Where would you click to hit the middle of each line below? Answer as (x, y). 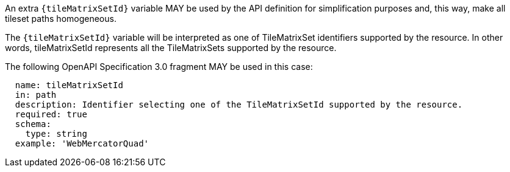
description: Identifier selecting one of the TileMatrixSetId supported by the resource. (239, 105)
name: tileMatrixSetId (69, 85)
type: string (56, 134)
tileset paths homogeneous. (61, 19)
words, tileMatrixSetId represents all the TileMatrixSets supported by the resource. (171, 48)
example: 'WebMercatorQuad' (82, 143)
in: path (36, 95)
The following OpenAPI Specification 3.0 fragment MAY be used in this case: (159, 67)
